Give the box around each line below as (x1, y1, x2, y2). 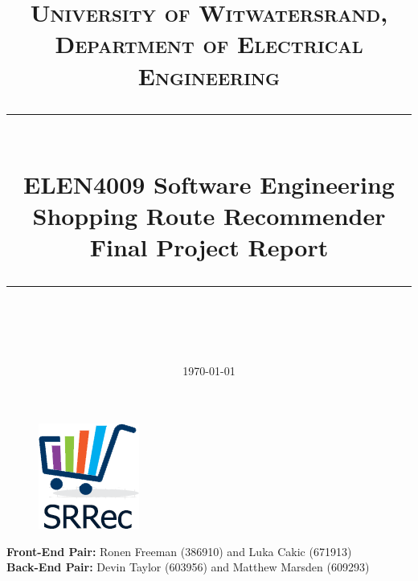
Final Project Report (89, 231, 329, 264)
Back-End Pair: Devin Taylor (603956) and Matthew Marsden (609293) (6, 558, 370, 575)
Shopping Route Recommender (32, 199, 386, 232)
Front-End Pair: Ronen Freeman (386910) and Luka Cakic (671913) (6, 542, 352, 559)
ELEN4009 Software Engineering (23, 167, 395, 200)
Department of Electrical (55, 27, 363, 60)
